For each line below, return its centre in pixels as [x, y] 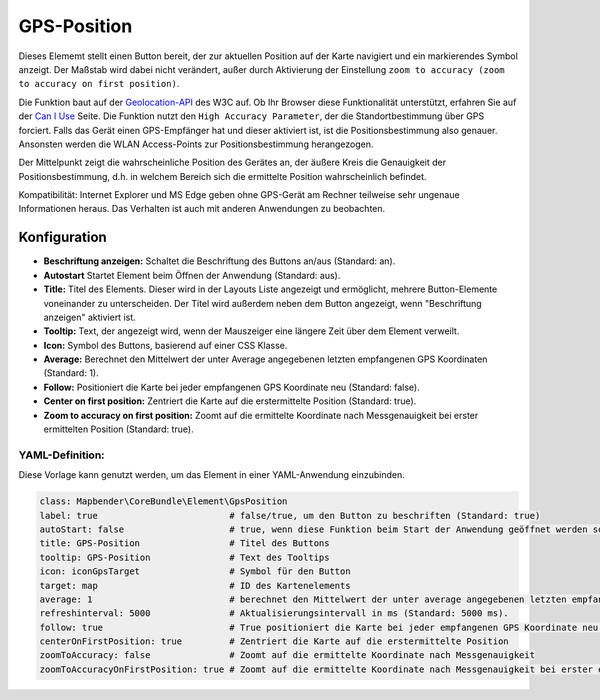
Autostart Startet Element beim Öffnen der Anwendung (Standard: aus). [192, 275]
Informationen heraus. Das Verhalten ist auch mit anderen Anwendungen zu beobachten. [202, 209]
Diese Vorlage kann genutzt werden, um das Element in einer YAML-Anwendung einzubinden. [211, 475]
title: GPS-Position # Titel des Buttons [184, 543]
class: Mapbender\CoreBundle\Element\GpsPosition [163, 501]
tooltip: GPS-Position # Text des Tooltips [184, 557]
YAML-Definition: [61, 455]
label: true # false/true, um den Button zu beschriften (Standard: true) [290, 515]
